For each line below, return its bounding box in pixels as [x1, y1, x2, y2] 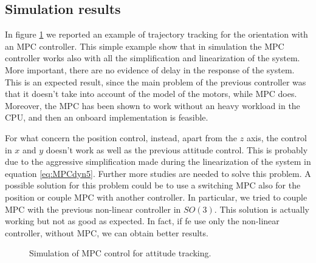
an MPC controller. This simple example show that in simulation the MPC [5, 39, 284, 52]
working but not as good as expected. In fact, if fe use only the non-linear [5, 215, 280, 227]
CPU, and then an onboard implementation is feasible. [5, 111, 208, 124]
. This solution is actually [214, 202, 310, 215]
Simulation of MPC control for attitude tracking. [29, 247, 211, 259]
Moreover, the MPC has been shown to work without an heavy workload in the [5, 99, 300, 112]
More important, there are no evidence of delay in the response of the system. [5, 63, 295, 76]
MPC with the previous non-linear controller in [5, 202, 181, 215]
